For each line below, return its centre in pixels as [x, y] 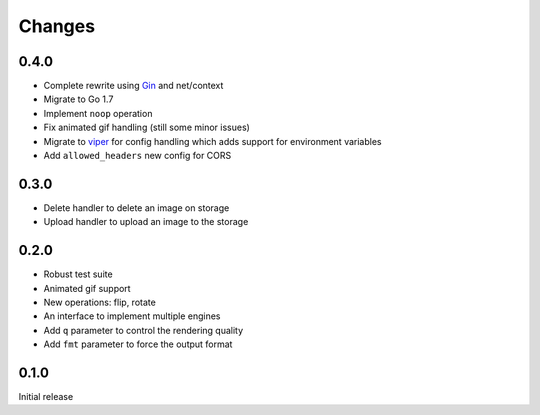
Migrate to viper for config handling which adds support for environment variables [212, 141]
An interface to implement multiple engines [132, 316]
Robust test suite [78, 274]
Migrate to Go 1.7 [78, 99]
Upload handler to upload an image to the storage [146, 222]
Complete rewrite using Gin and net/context [133, 86]
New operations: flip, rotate [100, 302]
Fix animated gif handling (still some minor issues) [146, 127]
